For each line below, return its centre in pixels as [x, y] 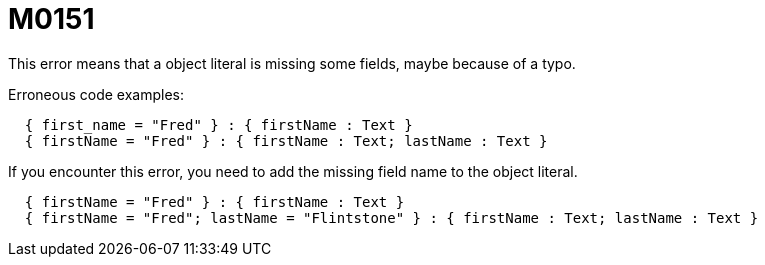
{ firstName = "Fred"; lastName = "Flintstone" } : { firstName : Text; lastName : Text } [391, 217]
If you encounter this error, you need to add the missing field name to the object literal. [293, 171]
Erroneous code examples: [96, 94]
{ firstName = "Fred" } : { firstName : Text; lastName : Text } [286, 140]
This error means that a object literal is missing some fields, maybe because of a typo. [292, 63]
